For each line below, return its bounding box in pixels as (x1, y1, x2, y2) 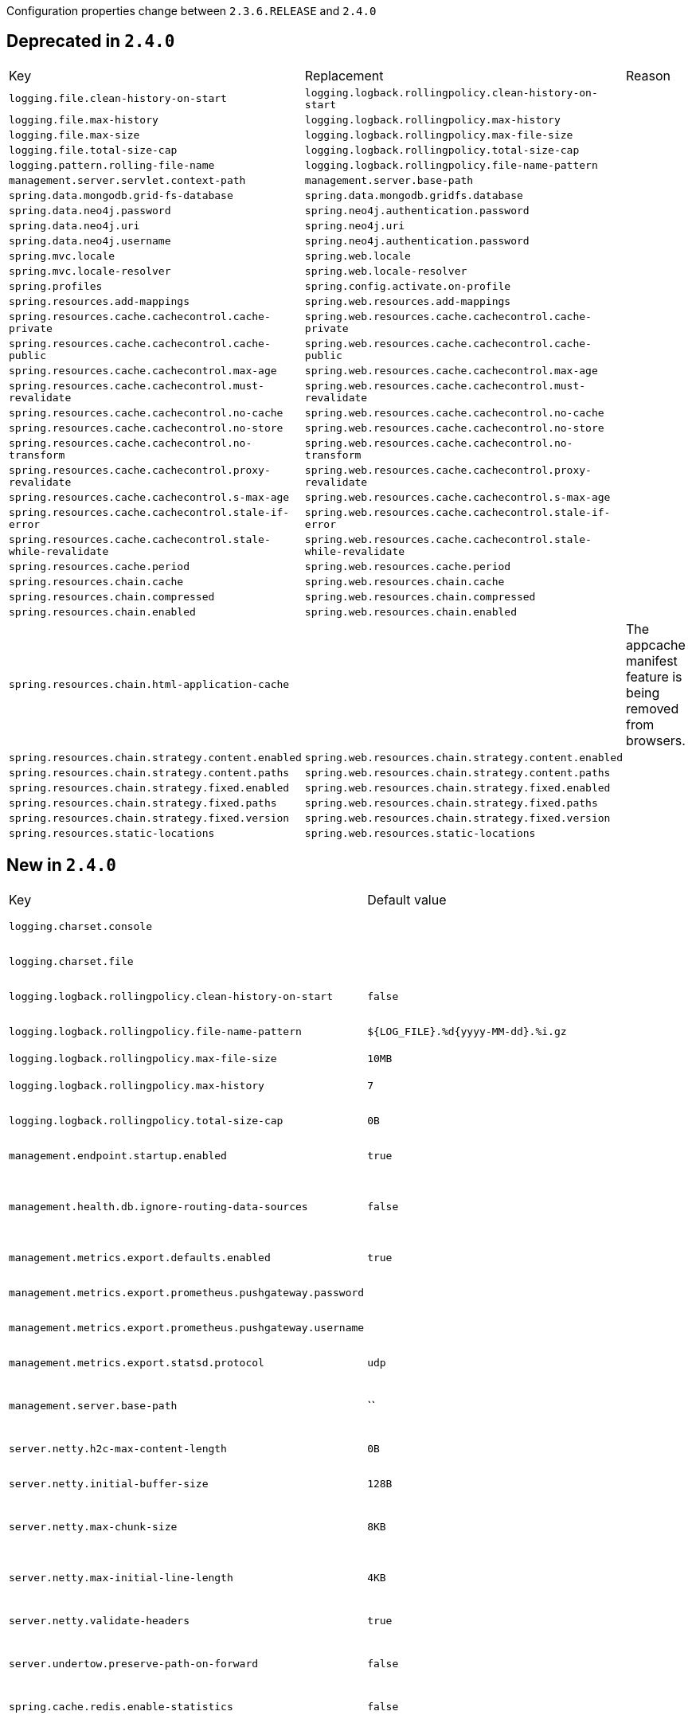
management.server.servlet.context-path (9, 174, 246, 186)
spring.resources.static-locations (9, 826, 215, 839)
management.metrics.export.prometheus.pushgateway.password (9, 1287, 365, 1299)
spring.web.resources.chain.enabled (304, 605, 517, 618)
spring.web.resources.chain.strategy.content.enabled (304, 751, 624, 764)
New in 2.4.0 (6, 855, 117, 876)
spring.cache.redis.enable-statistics (9, 1701, 233, 1713)
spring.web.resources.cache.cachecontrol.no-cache (304, 406, 604, 419)
